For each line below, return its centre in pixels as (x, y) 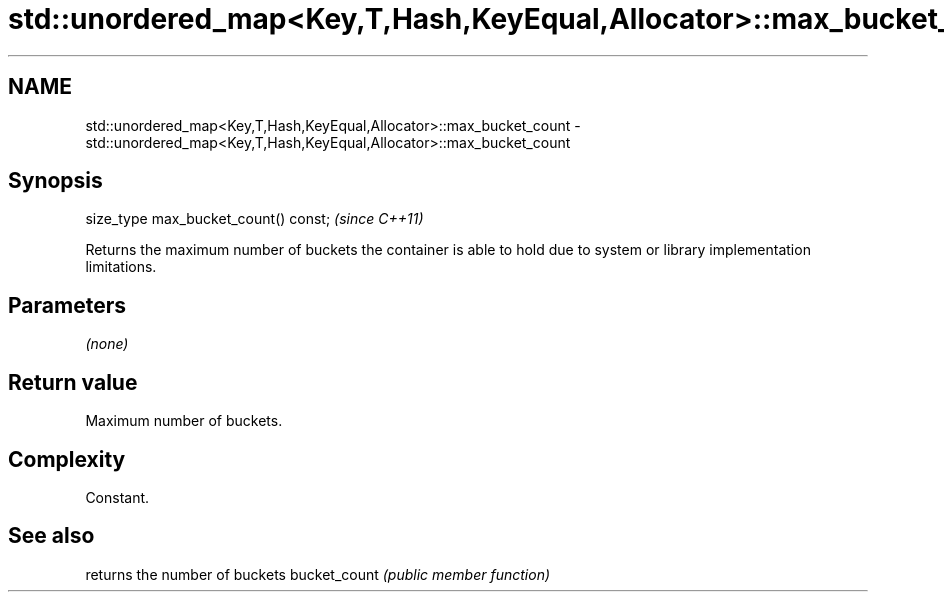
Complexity (67, 459)
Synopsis (55, 181)
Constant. (117, 497)
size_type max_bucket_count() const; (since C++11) (254, 219)
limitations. (121, 267)
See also (51, 536)
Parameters (67, 305)
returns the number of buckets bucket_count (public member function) (318, 574)
